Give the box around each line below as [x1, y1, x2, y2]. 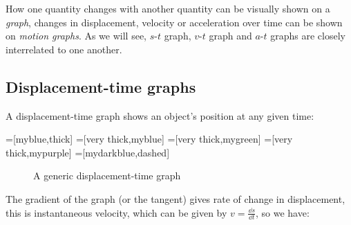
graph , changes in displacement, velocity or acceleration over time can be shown [6, 15, 343, 29]
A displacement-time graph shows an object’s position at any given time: [6, 108, 314, 123]
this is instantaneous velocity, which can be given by [6, 205, 227, 219]
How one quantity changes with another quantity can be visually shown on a [6, 1, 330, 15]
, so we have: [256, 205, 310, 219]
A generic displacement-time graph [33, 168, 181, 183]
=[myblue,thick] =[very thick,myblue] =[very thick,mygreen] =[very [6, 132, 293, 146]
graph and [209, 28, 252, 43]
